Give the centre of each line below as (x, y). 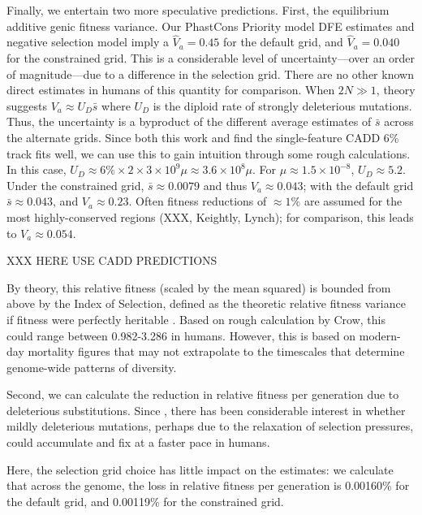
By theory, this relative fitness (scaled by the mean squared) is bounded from (199, 287)
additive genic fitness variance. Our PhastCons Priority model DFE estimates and (211, 26)
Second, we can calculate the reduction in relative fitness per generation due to (203, 394)
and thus (225, 185)
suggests (27, 105)
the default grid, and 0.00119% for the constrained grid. (145, 501)
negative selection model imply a (88, 42)
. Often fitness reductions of (198, 201)
